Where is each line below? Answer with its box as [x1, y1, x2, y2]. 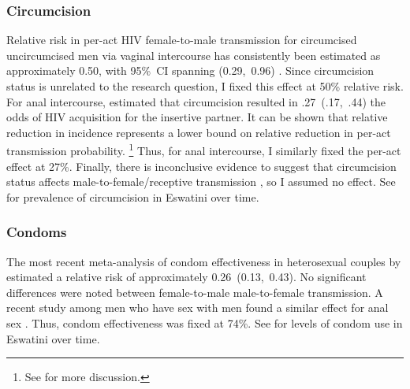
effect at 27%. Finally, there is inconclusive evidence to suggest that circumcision [6, 157, 397, 174]
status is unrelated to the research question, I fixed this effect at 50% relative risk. [6, 78, 404, 94]
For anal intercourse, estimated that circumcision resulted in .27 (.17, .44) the [6, 93, 386, 109]
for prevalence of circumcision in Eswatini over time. [6, 188, 259, 205]
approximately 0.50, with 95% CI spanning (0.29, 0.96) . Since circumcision [6, 62, 375, 79]
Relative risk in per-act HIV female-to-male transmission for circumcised [6, 31, 357, 48]
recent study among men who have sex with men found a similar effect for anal [6, 299, 389, 316]
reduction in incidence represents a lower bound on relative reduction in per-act [6, 124, 391, 140]
